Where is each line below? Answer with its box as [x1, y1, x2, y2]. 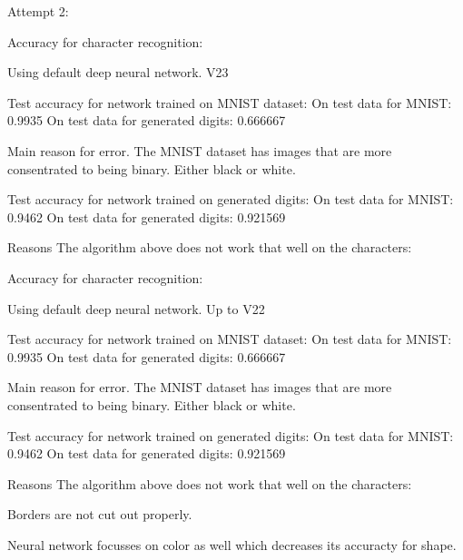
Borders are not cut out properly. [7, 505, 192, 524]
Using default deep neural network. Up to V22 [7, 299, 265, 318]
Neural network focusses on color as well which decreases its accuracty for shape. [7, 535, 457, 554]
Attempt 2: [7, 2, 69, 20]
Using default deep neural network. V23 [7, 63, 229, 82]
